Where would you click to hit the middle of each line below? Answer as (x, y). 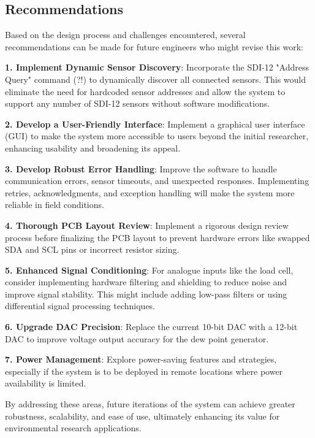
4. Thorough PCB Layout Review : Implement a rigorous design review (147, 225)
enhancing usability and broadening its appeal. (93, 148)
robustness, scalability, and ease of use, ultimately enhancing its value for (142, 416)
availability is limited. (46, 383)
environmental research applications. (73, 428)
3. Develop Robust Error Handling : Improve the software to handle (141, 168)
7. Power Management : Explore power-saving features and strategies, (141, 359)
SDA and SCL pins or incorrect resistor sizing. (92, 249)
